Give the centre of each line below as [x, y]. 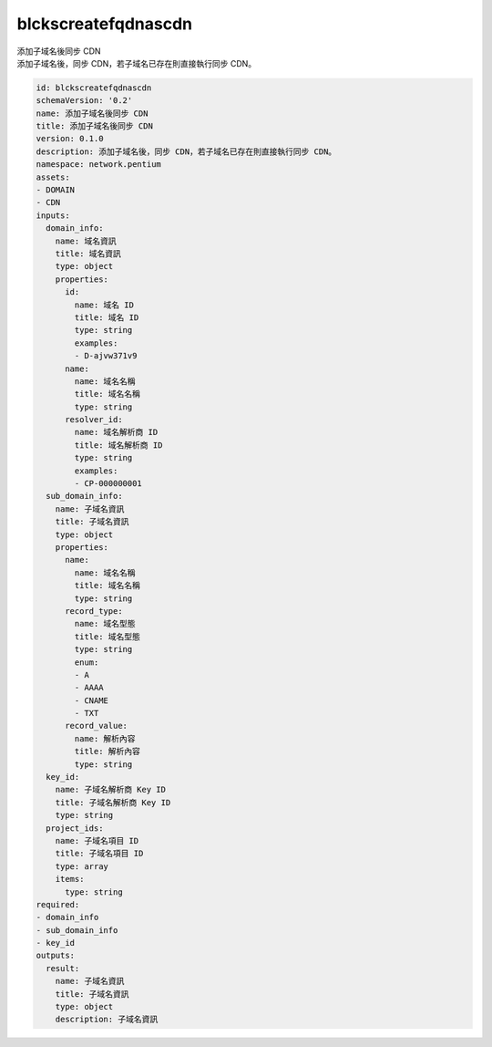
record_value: [96, 726]
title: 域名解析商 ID [118, 445]
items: [70, 879]
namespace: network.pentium [98, 165]
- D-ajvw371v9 [106, 356]
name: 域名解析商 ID [116, 432]
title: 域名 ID [107, 317]
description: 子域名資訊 [107, 1020]
